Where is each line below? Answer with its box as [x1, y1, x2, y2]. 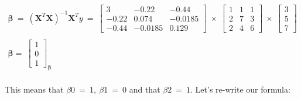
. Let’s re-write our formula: [190, 83, 290, 96]
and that [129, 83, 160, 96]
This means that [5, 83, 64, 96]
